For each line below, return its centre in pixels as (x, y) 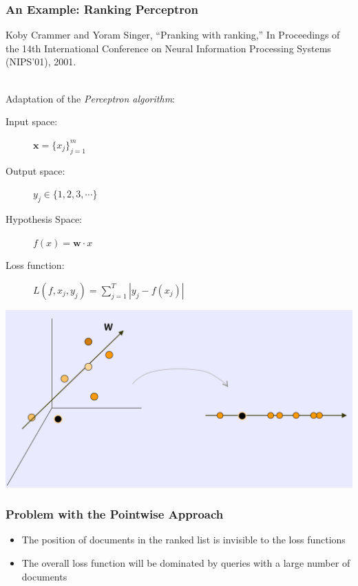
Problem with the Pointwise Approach (115, 514)
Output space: (35, 170)
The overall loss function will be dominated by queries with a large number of (186, 563)
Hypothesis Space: (44, 218)
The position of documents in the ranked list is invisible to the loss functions (183, 540)
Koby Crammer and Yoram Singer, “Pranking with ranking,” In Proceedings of (173, 35)
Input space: (32, 121)
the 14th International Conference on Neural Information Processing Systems (168, 48)
